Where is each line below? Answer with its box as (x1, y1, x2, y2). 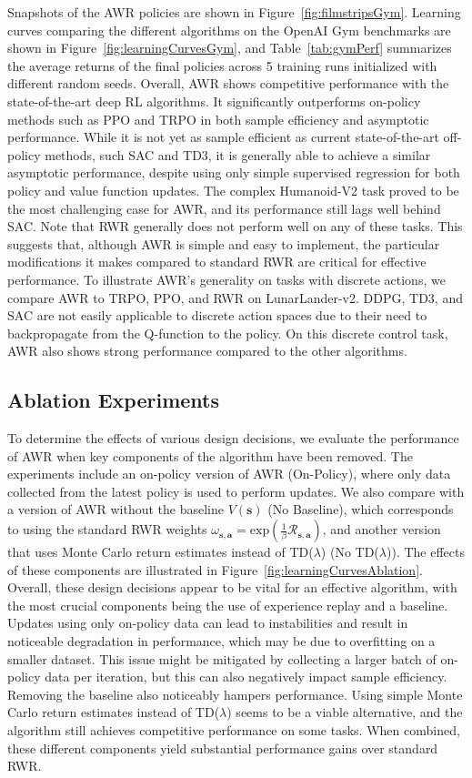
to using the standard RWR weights (7, 520, 207, 539)
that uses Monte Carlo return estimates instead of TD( (7, 542, 314, 561)
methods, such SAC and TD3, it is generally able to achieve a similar (45, 145, 431, 164)
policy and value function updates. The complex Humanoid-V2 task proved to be (7, 180, 459, 199)
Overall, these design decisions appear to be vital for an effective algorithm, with (7, 578, 457, 597)
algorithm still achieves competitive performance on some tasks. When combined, (7, 720, 460, 739)
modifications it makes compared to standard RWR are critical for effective (7, 252, 427, 271)
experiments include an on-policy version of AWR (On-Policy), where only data (7, 464, 451, 483)
